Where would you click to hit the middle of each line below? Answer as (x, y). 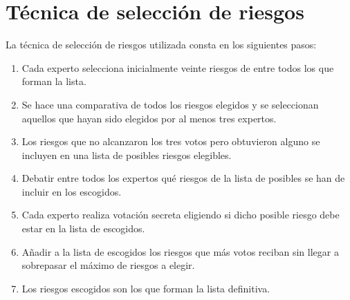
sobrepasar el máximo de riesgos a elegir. (108, 265)
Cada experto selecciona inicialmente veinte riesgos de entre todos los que (178, 67)
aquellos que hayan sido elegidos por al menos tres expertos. (149, 118)
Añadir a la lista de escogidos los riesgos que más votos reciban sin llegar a (180, 251)
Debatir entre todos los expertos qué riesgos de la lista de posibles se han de (183, 178)
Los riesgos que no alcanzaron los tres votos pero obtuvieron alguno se (171, 141)
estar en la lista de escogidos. (83, 228)
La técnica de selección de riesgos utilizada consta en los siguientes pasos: (161, 45)
